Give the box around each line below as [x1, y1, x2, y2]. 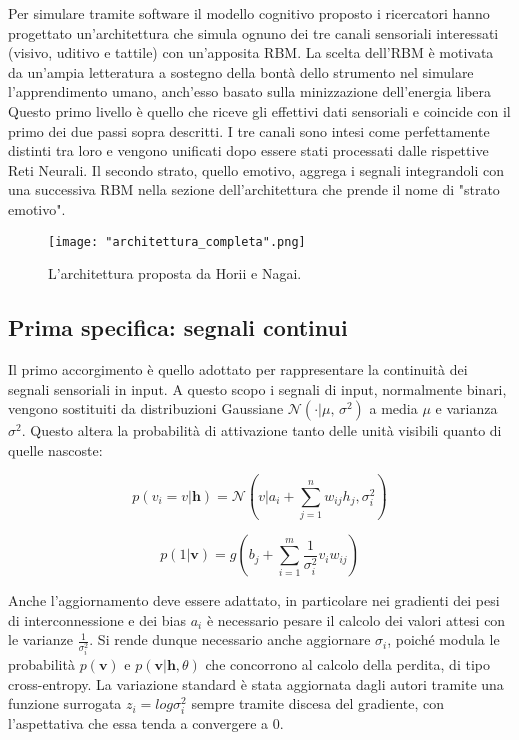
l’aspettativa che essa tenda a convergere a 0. [8, 713, 284, 734]
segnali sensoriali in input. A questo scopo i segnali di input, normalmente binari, [8, 378, 507, 399]
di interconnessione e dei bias [8, 609, 186, 630]
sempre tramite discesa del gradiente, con [191, 693, 445, 714]
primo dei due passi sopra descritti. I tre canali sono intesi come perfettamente [8, 120, 490, 141]
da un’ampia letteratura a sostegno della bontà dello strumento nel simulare [8, 61, 474, 82]
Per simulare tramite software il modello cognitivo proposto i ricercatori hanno [8, 3, 490, 23]
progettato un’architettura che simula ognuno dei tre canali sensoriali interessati [8, 22, 499, 43]
